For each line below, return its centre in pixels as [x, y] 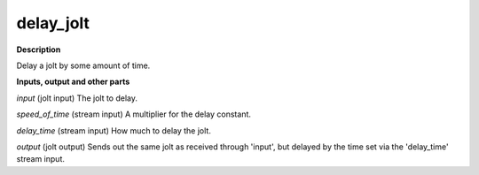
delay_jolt [53, 23]
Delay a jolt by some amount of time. [83, 65]
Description [39, 49]
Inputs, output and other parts [73, 82]
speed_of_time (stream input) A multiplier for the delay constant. [134, 114]
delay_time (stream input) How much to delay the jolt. [114, 130]
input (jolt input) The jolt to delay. [77, 98]
